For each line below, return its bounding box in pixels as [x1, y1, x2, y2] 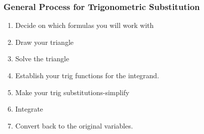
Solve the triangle [15, 53, 69, 64]
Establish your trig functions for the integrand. [15, 70, 159, 80]
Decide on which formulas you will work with [15, 20, 154, 30]
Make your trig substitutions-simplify [15, 87, 129, 97]
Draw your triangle [15, 36, 74, 47]
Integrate [15, 104, 43, 114]
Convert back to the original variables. [15, 120, 133, 131]
